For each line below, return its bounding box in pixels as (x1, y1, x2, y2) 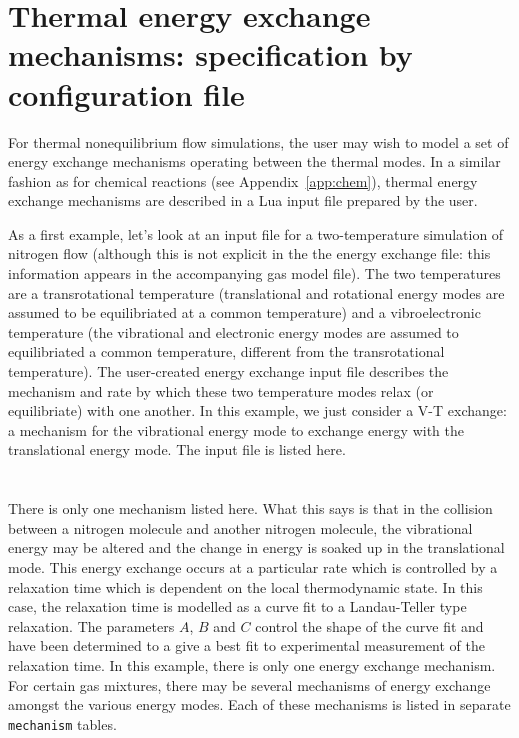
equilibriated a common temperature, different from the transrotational (8, 341, 445, 362)
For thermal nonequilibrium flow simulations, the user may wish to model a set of (8, 131, 509, 152)
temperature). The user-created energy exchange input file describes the (8, 361, 449, 382)
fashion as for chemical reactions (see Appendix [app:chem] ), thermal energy (8, 170, 478, 191)
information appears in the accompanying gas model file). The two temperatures (8, 263, 501, 284)
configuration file (8, 73, 245, 114)
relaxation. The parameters (8, 615, 175, 636)
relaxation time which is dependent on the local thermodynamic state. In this (8, 576, 483, 597)
